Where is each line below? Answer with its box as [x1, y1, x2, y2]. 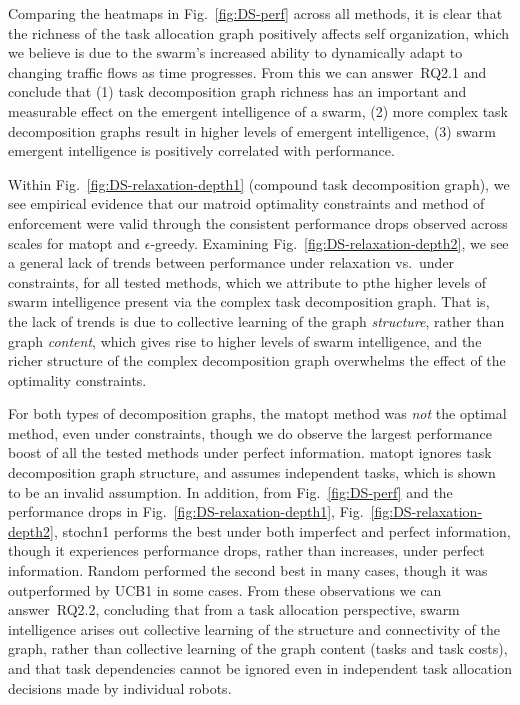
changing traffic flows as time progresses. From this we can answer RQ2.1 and [8, 61, 487, 82]
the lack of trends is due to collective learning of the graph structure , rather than [8, 310, 505, 331]
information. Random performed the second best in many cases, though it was [8, 560, 488, 581]
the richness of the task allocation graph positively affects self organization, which [8, 22, 510, 43]
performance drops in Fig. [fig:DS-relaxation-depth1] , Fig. [8, 501, 364, 522]
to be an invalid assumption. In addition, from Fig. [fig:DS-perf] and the [8, 481, 453, 502]
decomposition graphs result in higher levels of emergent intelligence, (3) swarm [8, 120, 496, 141]
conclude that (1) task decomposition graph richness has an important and [8, 81, 467, 102]
